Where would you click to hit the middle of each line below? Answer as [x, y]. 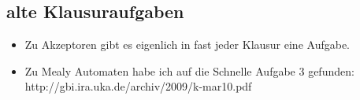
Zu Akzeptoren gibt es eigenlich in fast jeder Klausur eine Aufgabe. [187, 44]
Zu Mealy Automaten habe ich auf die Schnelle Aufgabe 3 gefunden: [189, 70]
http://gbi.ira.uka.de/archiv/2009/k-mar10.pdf [138, 86]
